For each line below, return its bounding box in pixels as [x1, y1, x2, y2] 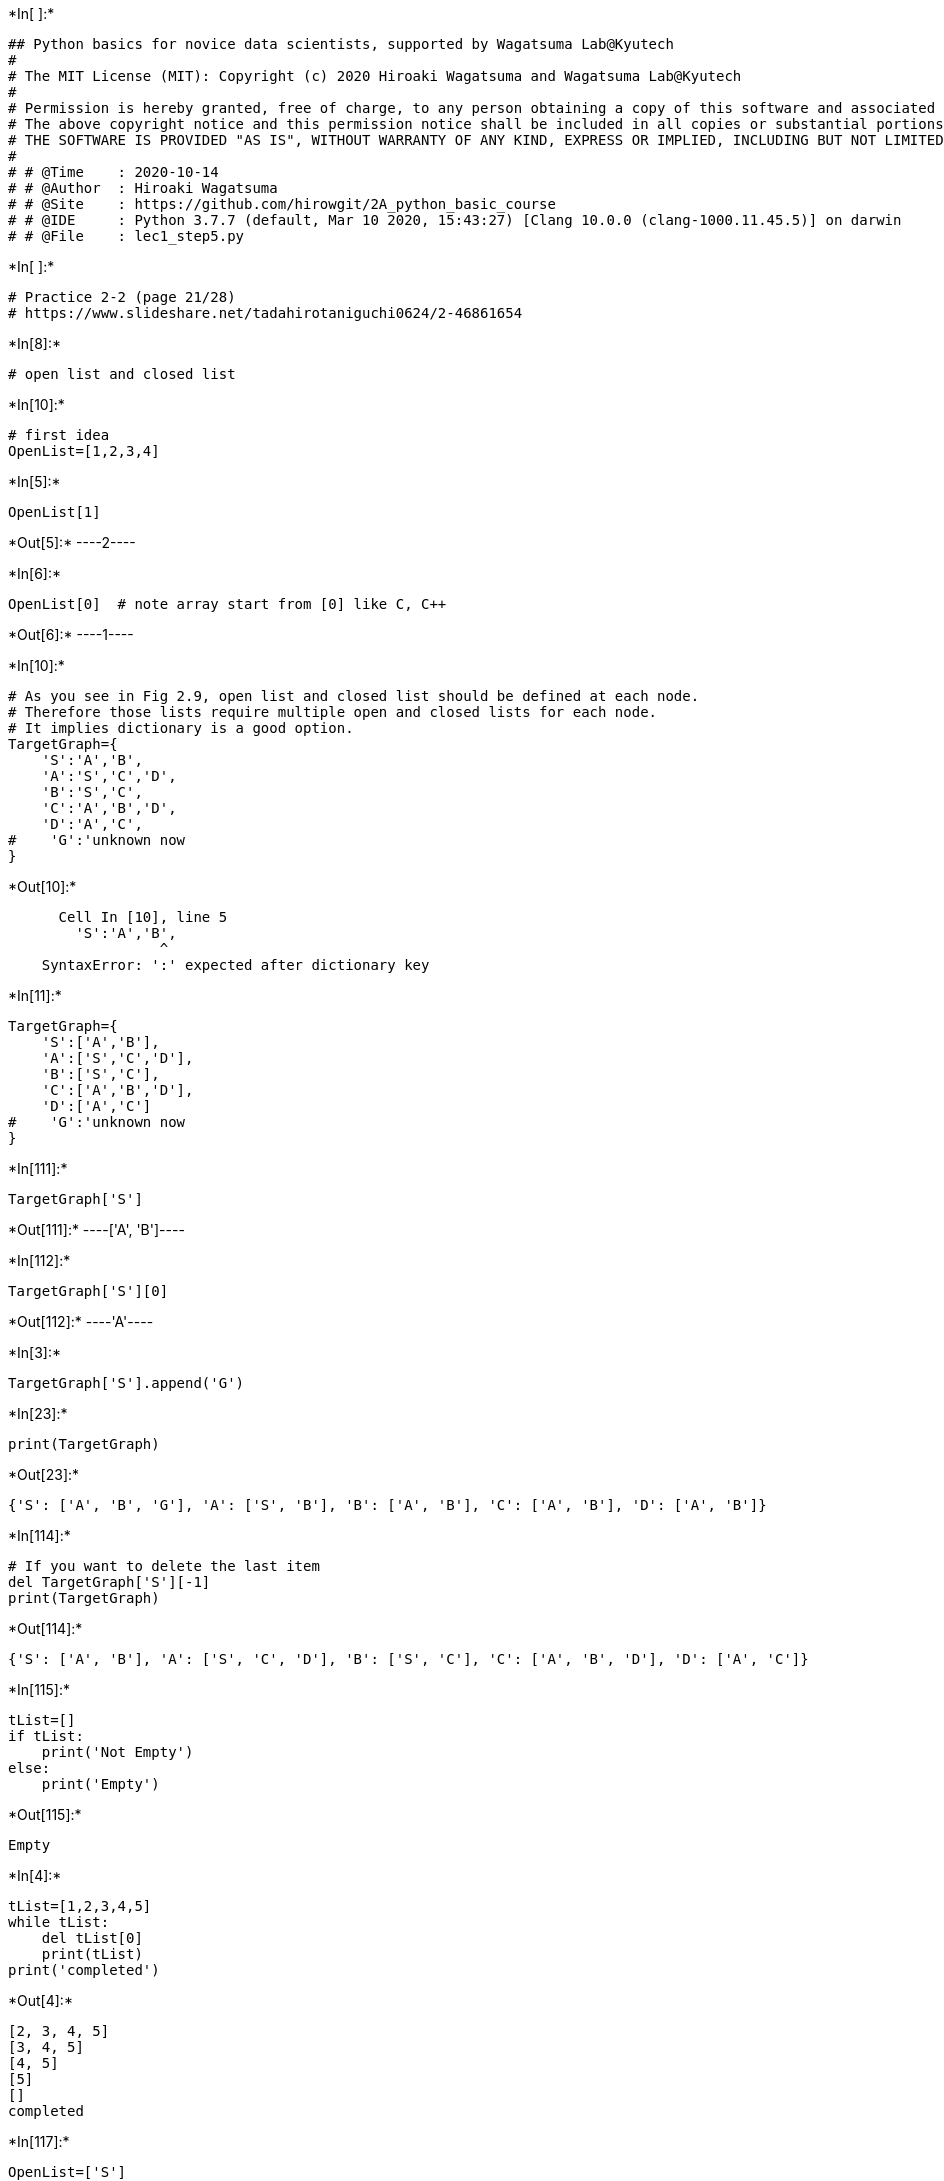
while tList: [8, 1914, 110, 1930]
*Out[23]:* [8, 1466, 80, 1483]
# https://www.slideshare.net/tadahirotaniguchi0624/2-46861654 [8, 305, 523, 321]
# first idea [8, 427, 110, 443]
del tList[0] [41, 1930, 143, 1946]
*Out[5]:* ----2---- [8, 534, 136, 551]
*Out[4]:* [8, 1992, 73, 2009]
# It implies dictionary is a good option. [8, 720, 354, 736]
